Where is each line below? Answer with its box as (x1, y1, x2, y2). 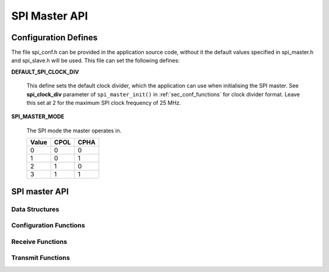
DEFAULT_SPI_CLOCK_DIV (11, 68, 79, 76)
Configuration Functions (11, 221, 85, 230)
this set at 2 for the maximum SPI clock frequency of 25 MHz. (26, 99, 182, 107)
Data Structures (11, 205, 60, 213)
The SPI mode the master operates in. (26, 127, 122, 134)
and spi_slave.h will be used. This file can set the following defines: (11, 57, 180, 64)
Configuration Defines (11, 32, 98, 43)
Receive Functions (11, 237, 68, 246)
